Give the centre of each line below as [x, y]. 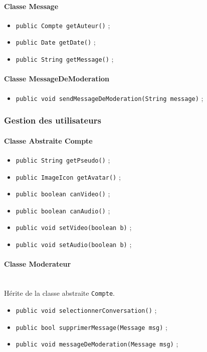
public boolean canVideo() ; [63, 194]
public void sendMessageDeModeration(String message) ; [110, 98]
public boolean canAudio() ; [63, 210]
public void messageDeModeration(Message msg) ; [97, 344]
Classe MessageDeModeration [57, 79]
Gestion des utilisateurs [53, 120]
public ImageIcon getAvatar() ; [68, 177]
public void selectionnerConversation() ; [86, 310]
